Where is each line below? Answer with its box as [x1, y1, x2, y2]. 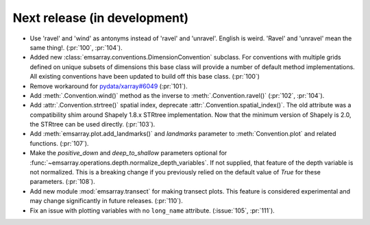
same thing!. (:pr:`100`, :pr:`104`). [29, 43, 123, 51]
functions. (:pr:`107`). [29, 139, 89, 147]
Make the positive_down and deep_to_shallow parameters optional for [29, 149, 227, 157]
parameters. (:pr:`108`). [29, 178, 95, 186]
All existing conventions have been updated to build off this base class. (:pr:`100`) [29, 72, 260, 81]
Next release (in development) [12, 10, 189, 25]
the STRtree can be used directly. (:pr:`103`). [29, 120, 156, 129]
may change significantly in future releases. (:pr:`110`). [29, 197, 183, 205]
